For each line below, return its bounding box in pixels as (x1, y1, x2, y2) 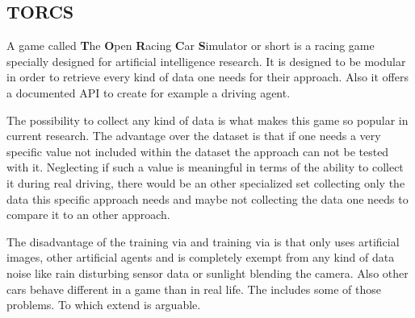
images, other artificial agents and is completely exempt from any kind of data (6, 249, 395, 266)
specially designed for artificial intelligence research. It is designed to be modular (6, 52, 406, 69)
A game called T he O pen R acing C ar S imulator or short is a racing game (6, 37, 375, 54)
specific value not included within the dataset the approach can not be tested (6, 142, 389, 159)
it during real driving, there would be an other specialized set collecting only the (6, 174, 405, 191)
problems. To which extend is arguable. (6, 296, 201, 313)
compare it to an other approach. (6, 206, 170, 223)
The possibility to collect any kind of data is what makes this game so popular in (6, 111, 409, 128)
